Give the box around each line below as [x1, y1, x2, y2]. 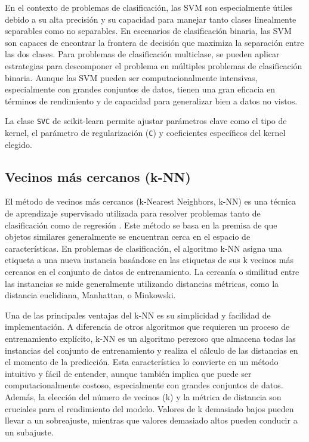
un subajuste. [5, 425, 54, 438]
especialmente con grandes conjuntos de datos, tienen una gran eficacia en [5, 83, 276, 95]
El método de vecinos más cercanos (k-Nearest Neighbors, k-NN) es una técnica [5, 195, 296, 208]
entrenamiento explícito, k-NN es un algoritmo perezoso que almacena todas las [5, 332, 296, 344]
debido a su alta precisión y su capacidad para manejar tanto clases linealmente [5, 13, 296, 25]
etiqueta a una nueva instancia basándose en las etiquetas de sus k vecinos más [5, 254, 294, 266]
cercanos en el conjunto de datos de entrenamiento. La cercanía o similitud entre [5, 265, 299, 278]
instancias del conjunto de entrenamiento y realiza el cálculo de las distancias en [5, 344, 298, 356]
